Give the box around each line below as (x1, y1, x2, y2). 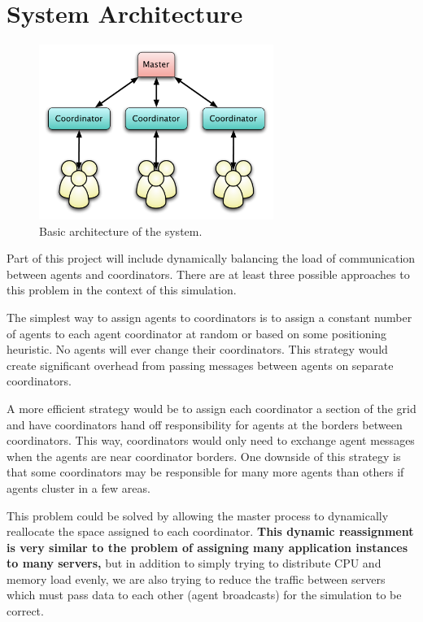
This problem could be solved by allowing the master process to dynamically (7, 507, 389, 524)
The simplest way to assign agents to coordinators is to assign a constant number (7, 308, 412, 325)
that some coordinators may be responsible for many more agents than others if (7, 463, 404, 481)
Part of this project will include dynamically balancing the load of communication (7, 250, 416, 267)
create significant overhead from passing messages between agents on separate (7, 356, 394, 373)
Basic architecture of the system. (39, 222, 203, 239)
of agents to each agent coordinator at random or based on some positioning (7, 324, 387, 341)
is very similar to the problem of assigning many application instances (7, 538, 408, 555)
